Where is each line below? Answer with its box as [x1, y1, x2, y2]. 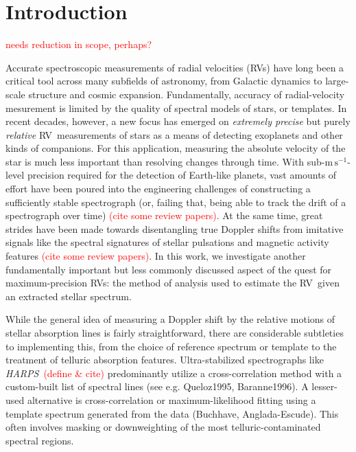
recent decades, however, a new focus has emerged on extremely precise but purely [5, 114, 351, 128]
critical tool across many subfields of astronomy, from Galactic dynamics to [5, 74, 322, 88]
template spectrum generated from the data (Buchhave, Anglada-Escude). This [5, 406, 339, 420]
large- [325, 74, 349, 88]
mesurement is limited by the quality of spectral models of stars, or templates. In [5, 100, 347, 115]
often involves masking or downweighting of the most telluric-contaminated [5, 420, 321, 434]
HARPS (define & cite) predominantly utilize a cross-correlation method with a [5, 365, 342, 380]
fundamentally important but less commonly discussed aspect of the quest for [5, 262, 332, 276]
